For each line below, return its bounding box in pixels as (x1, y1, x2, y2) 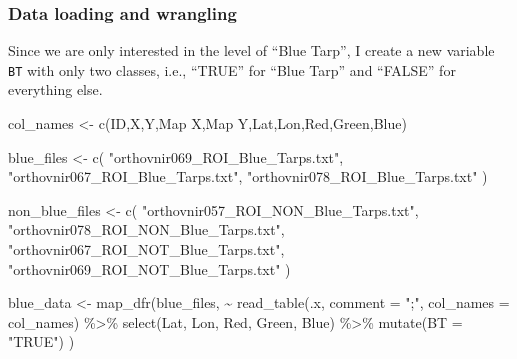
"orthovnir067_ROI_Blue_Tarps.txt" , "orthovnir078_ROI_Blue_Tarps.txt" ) (8, 166, 488, 187)
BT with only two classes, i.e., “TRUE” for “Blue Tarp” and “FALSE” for (8, 59, 456, 80)
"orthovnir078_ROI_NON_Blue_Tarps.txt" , (8, 219, 285, 240)
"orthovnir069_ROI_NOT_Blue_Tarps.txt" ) (8, 258, 291, 279)
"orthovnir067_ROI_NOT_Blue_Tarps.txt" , (8, 239, 285, 260)
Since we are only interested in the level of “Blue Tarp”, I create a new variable (8, 40, 495, 61)
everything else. (8, 79, 103, 100)
